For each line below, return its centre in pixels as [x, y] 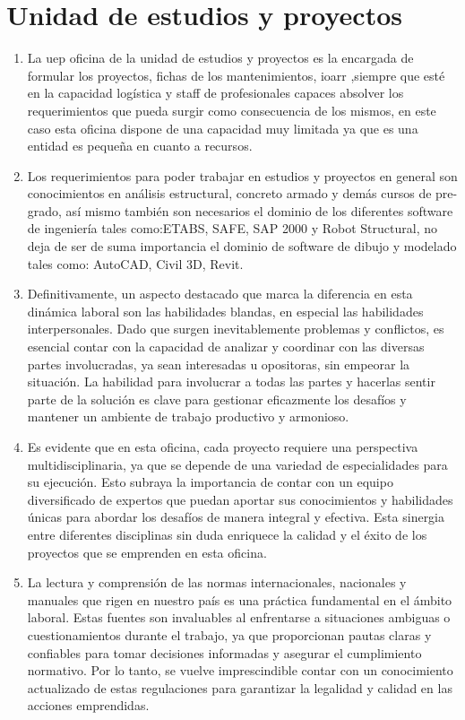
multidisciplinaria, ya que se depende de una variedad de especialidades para [237, 464]
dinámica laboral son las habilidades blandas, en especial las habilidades [225, 311]
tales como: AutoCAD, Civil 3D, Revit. [135, 263]
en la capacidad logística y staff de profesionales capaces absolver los [215, 93]
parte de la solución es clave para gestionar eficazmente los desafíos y [217, 399]
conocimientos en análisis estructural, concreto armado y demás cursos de [229, 193]
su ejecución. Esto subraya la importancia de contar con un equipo [210, 482]
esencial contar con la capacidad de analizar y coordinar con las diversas [226, 347]
